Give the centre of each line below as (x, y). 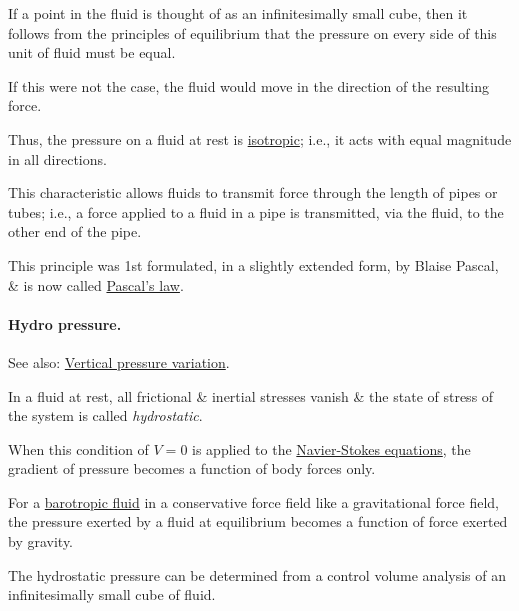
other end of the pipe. (75, 231)
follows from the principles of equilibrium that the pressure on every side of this (252, 32)
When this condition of (78, 448)
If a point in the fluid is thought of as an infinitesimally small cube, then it (238, 13)
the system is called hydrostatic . (105, 415)
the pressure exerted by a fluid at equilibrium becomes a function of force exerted (258, 521)
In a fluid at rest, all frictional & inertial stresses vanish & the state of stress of (251, 395)
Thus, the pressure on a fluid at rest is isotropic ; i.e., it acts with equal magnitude (260, 138)
